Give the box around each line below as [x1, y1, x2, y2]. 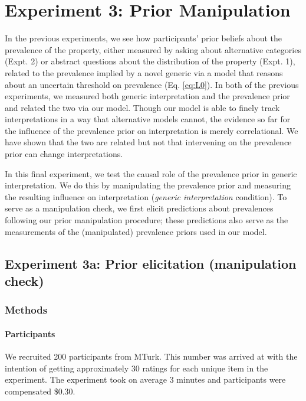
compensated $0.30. [5, 384, 75, 397]
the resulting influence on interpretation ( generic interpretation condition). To [5, 190, 287, 203]
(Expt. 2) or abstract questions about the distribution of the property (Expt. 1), [5, 55, 295, 67]
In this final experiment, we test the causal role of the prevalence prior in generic [5, 167, 297, 180]
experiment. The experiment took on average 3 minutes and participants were [5, 373, 286, 386]
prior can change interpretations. [5, 148, 123, 160]
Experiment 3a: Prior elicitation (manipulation [5, 254, 297, 272]
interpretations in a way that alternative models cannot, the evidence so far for [5, 113, 291, 125]
